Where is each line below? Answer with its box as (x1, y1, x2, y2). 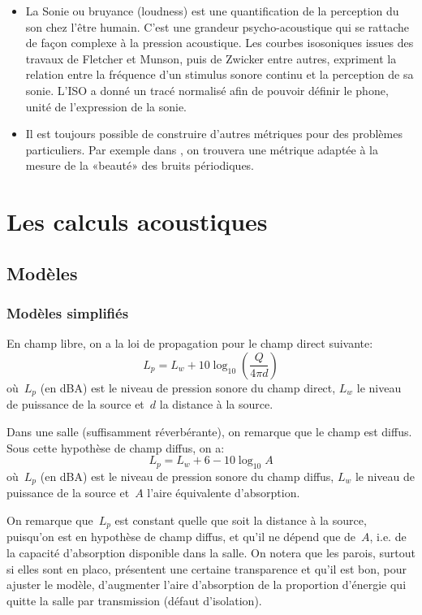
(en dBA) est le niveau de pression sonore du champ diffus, (40, 467, 334, 484)
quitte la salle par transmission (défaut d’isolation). (6, 591, 262, 609)
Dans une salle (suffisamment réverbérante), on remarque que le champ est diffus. (6, 422, 412, 440)
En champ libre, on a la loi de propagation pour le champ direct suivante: (6, 335, 373, 352)
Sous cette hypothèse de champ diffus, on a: (6, 439, 225, 456)
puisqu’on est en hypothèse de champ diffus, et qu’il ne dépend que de (6, 528, 356, 545)
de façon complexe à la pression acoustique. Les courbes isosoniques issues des (25, 34, 414, 51)
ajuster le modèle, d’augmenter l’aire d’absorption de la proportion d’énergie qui (6, 576, 407, 593)
